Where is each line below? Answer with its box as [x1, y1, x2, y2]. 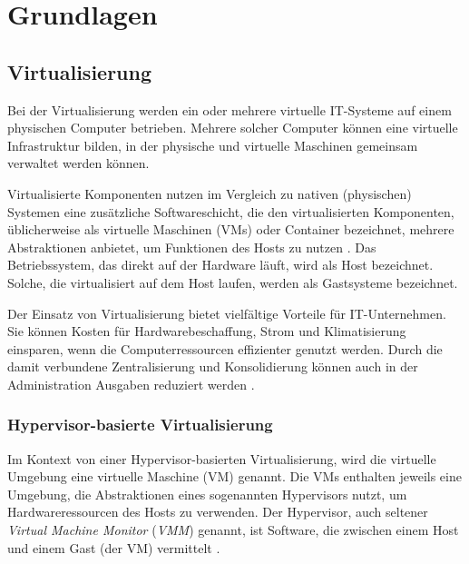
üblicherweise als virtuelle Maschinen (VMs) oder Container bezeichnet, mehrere [7, 220, 454, 239]
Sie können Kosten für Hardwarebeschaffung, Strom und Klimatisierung [7, 322, 406, 341]
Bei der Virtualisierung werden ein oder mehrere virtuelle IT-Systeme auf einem [7, 100, 452, 119]
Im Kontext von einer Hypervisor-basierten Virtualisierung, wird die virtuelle [7, 449, 436, 468]
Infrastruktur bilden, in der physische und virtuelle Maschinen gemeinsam [7, 135, 418, 154]
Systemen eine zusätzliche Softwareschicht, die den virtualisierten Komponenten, [7, 202, 454, 221]
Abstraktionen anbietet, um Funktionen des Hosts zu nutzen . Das [7, 237, 376, 256]
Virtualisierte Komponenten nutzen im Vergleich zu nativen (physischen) [7, 183, 412, 203]
